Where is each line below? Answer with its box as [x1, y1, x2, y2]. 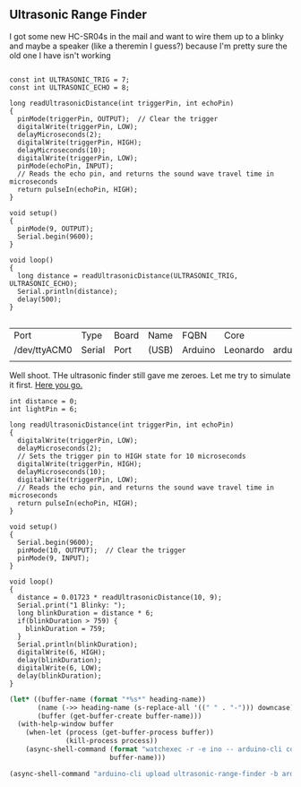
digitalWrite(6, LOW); [17, 663, 102, 672]
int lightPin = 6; [9, 404, 78, 413]
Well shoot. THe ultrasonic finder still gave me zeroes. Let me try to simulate [9, 369, 291, 380]
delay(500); [17, 295, 63, 304]
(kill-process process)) [65, 737, 159, 746]
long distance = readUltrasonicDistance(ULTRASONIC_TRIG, [17, 271, 239, 281]
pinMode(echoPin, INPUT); [17, 161, 115, 170]
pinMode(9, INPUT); [17, 553, 90, 563]
